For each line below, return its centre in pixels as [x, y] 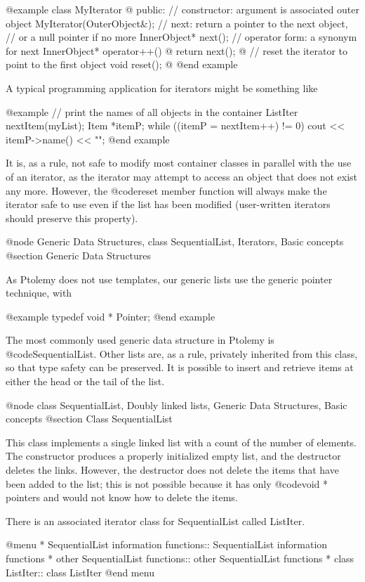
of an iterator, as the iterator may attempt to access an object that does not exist [181, 176]
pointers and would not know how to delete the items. [122, 497]
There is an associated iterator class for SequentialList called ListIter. [155, 520]
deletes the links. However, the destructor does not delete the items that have [172, 470]
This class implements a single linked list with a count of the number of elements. [181, 442]
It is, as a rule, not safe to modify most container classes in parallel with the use [179, 163]
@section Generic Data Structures [79, 255]
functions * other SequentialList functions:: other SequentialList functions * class [180, 558]
